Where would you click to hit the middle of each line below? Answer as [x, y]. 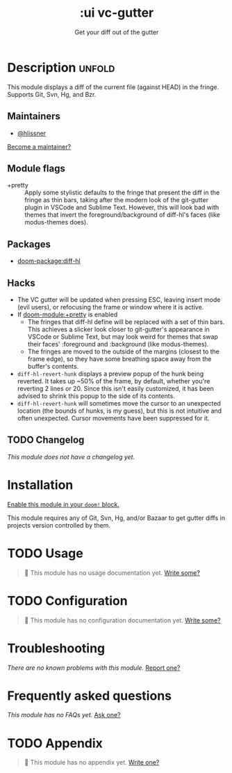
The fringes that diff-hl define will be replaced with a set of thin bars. [126, 321]
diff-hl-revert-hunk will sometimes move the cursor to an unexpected [119, 403]
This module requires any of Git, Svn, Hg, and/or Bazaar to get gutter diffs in [116, 518]
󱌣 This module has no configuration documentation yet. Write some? [122, 620]
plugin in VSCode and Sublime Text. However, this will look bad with [122, 208]
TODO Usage [45, 553]
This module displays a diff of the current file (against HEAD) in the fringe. [113, 87]
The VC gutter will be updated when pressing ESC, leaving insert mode [119, 299]
